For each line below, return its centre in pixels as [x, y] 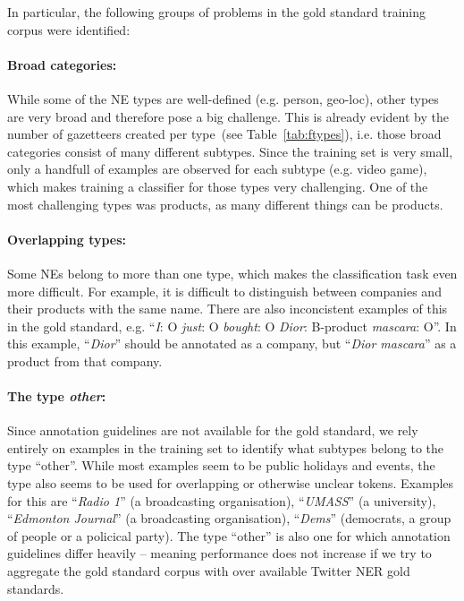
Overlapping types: [67, 239]
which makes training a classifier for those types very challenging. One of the [218, 186]
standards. [36, 588]
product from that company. [85, 361]
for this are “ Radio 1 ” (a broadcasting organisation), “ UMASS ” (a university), [222, 500]
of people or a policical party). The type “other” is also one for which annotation [229, 535]
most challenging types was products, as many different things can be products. [225, 204]
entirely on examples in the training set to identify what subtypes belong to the [226, 447]
